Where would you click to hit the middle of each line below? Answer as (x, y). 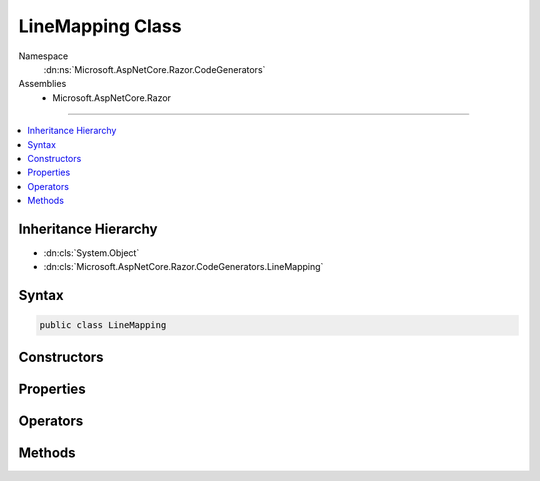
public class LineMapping (103, 325)
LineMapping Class (100, 26)
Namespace (43, 56)
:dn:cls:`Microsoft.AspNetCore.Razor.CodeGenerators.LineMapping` (183, 267)
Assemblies (42, 84)
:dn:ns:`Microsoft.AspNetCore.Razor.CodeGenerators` (154, 69)
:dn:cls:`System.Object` (91, 252)
